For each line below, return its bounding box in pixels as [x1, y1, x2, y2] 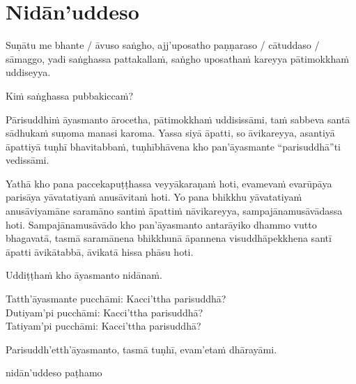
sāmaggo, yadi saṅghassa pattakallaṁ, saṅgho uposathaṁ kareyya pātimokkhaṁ [6, 51, 349, 66]
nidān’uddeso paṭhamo [6, 365, 102, 380]
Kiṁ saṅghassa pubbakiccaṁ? [6, 88, 134, 102]
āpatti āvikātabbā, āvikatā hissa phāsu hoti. [6, 244, 194, 259]
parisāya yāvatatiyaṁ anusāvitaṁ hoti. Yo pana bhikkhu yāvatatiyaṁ [6, 190, 302, 204]
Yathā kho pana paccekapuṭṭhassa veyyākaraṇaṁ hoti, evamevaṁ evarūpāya [6, 176, 332, 190]
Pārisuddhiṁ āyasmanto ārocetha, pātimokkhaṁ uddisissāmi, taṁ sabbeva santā [6, 112, 350, 126]
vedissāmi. [6, 153, 49, 167]
